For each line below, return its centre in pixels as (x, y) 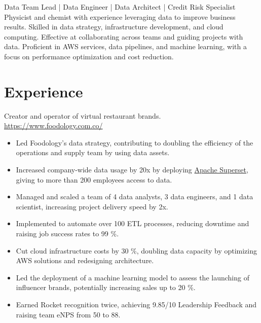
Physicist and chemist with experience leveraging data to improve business (120, 16)
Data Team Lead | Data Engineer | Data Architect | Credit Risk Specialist (120, 7)
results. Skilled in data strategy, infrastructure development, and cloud (114, 27)
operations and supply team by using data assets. (93, 152)
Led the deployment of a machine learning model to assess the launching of (133, 277)
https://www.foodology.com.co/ (53, 125)
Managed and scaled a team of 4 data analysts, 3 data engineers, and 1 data (135, 196)
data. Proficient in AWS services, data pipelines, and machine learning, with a (125, 46)
